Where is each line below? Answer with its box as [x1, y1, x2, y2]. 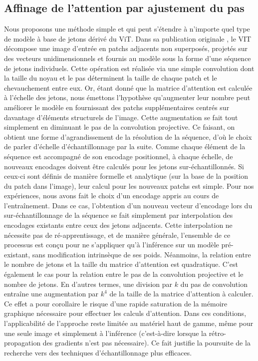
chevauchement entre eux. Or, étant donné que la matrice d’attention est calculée [4, 82, 253, 93]
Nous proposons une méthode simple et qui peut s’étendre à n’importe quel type [4, 24, 250, 34]
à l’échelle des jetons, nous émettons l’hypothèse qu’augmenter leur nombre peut [4, 92, 251, 103]
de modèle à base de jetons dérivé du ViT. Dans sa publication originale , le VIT [4, 33, 252, 44]
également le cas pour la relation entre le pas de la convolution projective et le [4, 269, 244, 279]
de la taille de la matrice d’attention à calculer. [109, 288, 254, 299]
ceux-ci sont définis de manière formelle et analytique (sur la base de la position [4, 171, 248, 181]
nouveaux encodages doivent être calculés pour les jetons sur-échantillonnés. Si [4, 161, 244, 171]
